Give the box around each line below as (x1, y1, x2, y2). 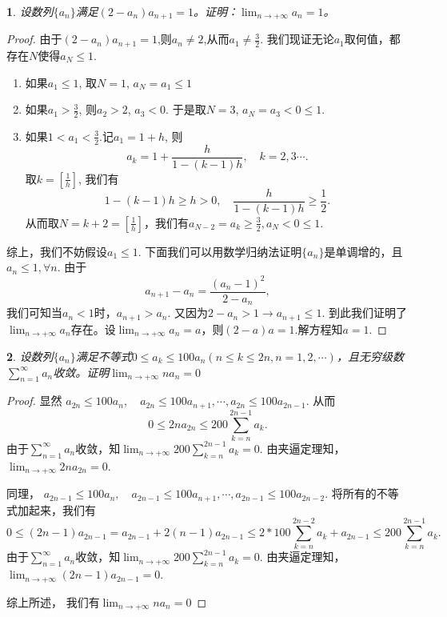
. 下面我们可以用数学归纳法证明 (138, 242, 302, 259)
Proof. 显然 (6, 392, 62, 409)
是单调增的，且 (324, 242, 403, 259)
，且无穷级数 (336, 347, 404, 364)
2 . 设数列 (6, 347, 54, 364)
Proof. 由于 (6, 30, 62, 47)
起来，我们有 (28, 501, 96, 518)
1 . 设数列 (6, 3, 54, 19)
